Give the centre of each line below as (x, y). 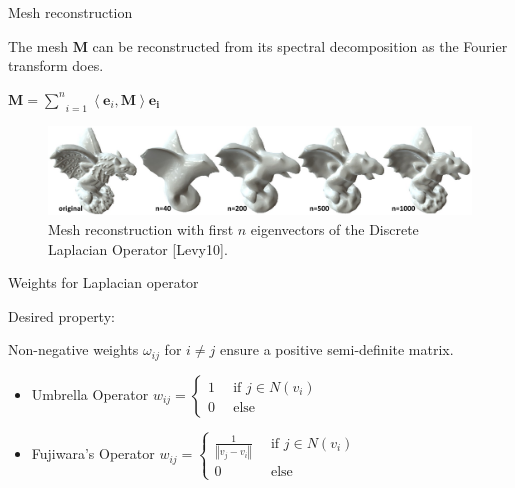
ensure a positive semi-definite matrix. (337, 349)
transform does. (56, 65)
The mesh (38, 45)
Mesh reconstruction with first (141, 229)
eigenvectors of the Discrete (334, 229)
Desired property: (61, 315)
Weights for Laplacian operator (103, 282)
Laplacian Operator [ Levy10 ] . (138, 248)
